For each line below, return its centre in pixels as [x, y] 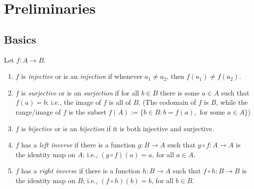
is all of [120, 102]
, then [175, 76]
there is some [180, 92]
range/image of [38, 111]
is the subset [88, 111]
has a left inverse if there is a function [78, 145]
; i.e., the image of [74, 102]
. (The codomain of [167, 102]
